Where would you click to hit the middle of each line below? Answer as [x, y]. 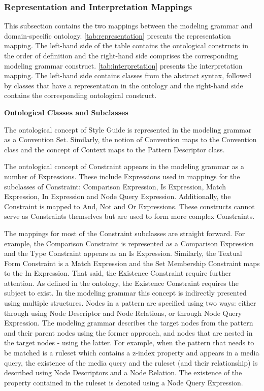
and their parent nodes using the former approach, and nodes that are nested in [128, 332]
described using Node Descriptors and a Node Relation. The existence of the [123, 372]
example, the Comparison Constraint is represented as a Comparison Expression [129, 243]
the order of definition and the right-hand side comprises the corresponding [121, 55]
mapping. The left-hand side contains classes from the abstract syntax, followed [128, 75]
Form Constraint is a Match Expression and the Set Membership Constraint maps [132, 263]
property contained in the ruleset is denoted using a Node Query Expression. [124, 382]
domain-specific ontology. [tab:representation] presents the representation [118, 35]
